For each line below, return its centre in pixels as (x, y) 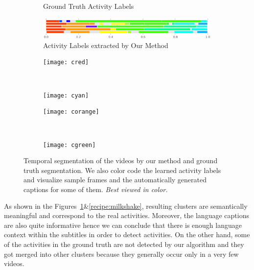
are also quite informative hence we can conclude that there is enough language (123, 225)
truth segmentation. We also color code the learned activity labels (122, 170)
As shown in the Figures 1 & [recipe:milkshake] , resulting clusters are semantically (126, 206)
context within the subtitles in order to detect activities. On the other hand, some (127, 234)
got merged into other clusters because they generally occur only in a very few (121, 254)
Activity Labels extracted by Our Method (106, 45)
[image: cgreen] (69, 145)
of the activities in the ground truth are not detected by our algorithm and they (124, 244)
